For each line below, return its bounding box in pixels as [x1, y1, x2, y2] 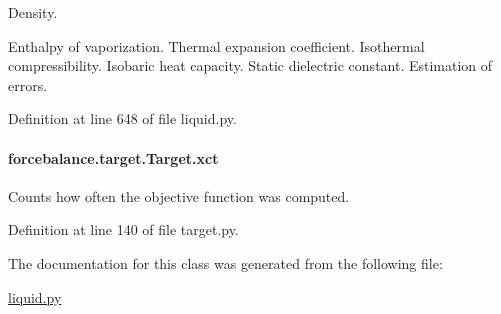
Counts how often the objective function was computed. [8, 185, 350, 206]
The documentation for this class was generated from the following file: [8, 252, 443, 273]
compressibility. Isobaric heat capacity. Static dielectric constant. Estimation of [8, 55, 493, 76]
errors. [8, 74, 48, 95]
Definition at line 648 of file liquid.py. [8, 108, 237, 129]
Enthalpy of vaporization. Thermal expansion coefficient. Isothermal [8, 35, 425, 56]
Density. [8, 2, 58, 22]
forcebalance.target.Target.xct [8, 147, 219, 168]
